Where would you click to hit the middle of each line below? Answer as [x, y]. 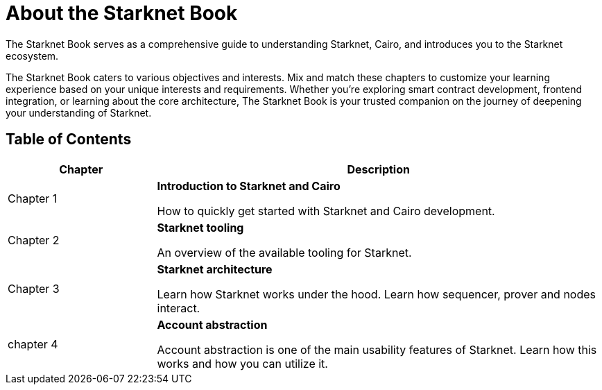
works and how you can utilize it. [242, 363]
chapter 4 [33, 344]
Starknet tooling [200, 227]
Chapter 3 [34, 288]
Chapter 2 [34, 240]
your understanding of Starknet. [79, 112]
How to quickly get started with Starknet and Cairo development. [326, 211]
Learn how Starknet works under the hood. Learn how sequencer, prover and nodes [377, 294]
